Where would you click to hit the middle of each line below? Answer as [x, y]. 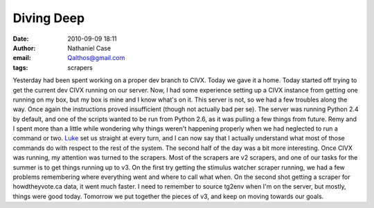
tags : [20, 67]
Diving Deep [49, 18]
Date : [21, 39]
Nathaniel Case [89, 48]
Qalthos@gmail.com [96, 58]
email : [22, 58]
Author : [24, 48]
